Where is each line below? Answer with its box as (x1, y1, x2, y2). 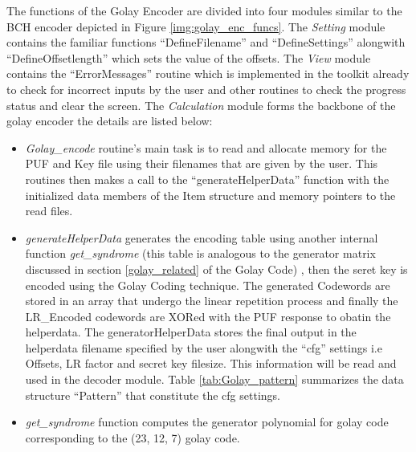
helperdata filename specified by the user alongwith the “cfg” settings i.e (25, 339, 382, 356)
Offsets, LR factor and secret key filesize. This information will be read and (25, 355, 397, 372)
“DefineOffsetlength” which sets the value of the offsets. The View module (6, 49, 371, 66)
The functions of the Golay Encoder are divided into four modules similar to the (6, 2, 402, 18)
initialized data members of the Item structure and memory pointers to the (25, 186, 396, 203)
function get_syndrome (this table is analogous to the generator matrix (25, 245, 376, 262)
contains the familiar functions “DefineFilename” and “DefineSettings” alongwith (6, 34, 406, 51)
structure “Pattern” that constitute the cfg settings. (25, 386, 280, 403)
